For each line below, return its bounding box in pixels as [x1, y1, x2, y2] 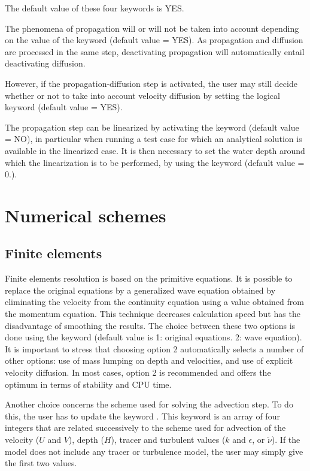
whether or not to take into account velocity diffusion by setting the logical [5, 89, 280, 101]
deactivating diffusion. [5, 57, 86, 70]
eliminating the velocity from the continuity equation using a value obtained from [5, 295, 304, 308]
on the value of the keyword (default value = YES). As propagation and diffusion [5, 34, 303, 46]
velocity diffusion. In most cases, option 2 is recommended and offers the [5, 366, 271, 379]
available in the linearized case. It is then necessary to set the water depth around [5, 144, 305, 156]
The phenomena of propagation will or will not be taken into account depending [5, 22, 299, 34]
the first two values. [5, 457, 77, 469]
